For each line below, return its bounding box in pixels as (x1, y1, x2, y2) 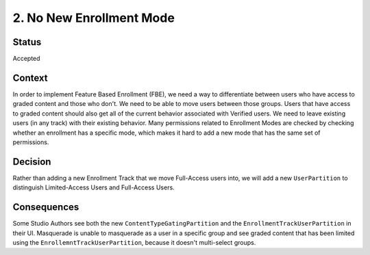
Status (12, 36, 42, 48)
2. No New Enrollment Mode (12, 10, 175, 25)
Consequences (12, 202, 79, 213)
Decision (12, 156, 51, 167)
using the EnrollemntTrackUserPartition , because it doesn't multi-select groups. (12, 238, 256, 246)
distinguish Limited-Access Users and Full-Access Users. (12, 183, 175, 191)
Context (12, 72, 48, 83)
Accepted (12, 55, 40, 63)
